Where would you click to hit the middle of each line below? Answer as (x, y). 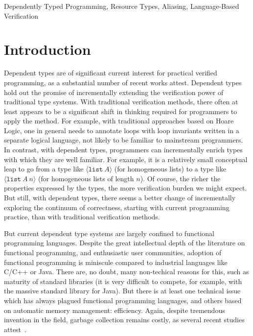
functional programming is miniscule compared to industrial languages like (116, 262)
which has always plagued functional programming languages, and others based (123, 300)
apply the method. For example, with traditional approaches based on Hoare (119, 121)
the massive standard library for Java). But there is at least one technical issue (122, 291)
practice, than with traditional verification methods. (82, 217)
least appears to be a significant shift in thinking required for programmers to (121, 111)
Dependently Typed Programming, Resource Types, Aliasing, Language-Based (122, 6)
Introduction (47, 49)
